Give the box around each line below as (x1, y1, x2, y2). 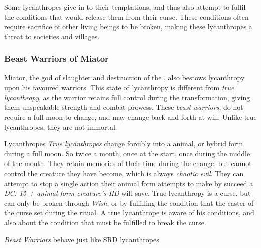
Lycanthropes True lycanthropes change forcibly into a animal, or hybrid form (4, 138, 243, 149)
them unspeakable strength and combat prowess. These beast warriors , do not (4, 102, 243, 112)
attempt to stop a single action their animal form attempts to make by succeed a (4, 178, 253, 188)
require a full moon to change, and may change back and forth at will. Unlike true (4, 111, 257, 122)
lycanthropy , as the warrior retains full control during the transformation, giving (4, 92, 250, 102)
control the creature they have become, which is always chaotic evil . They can (4, 168, 244, 178)
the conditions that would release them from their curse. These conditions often (4, 11, 249, 22)
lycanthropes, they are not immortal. (4, 121, 117, 132)
